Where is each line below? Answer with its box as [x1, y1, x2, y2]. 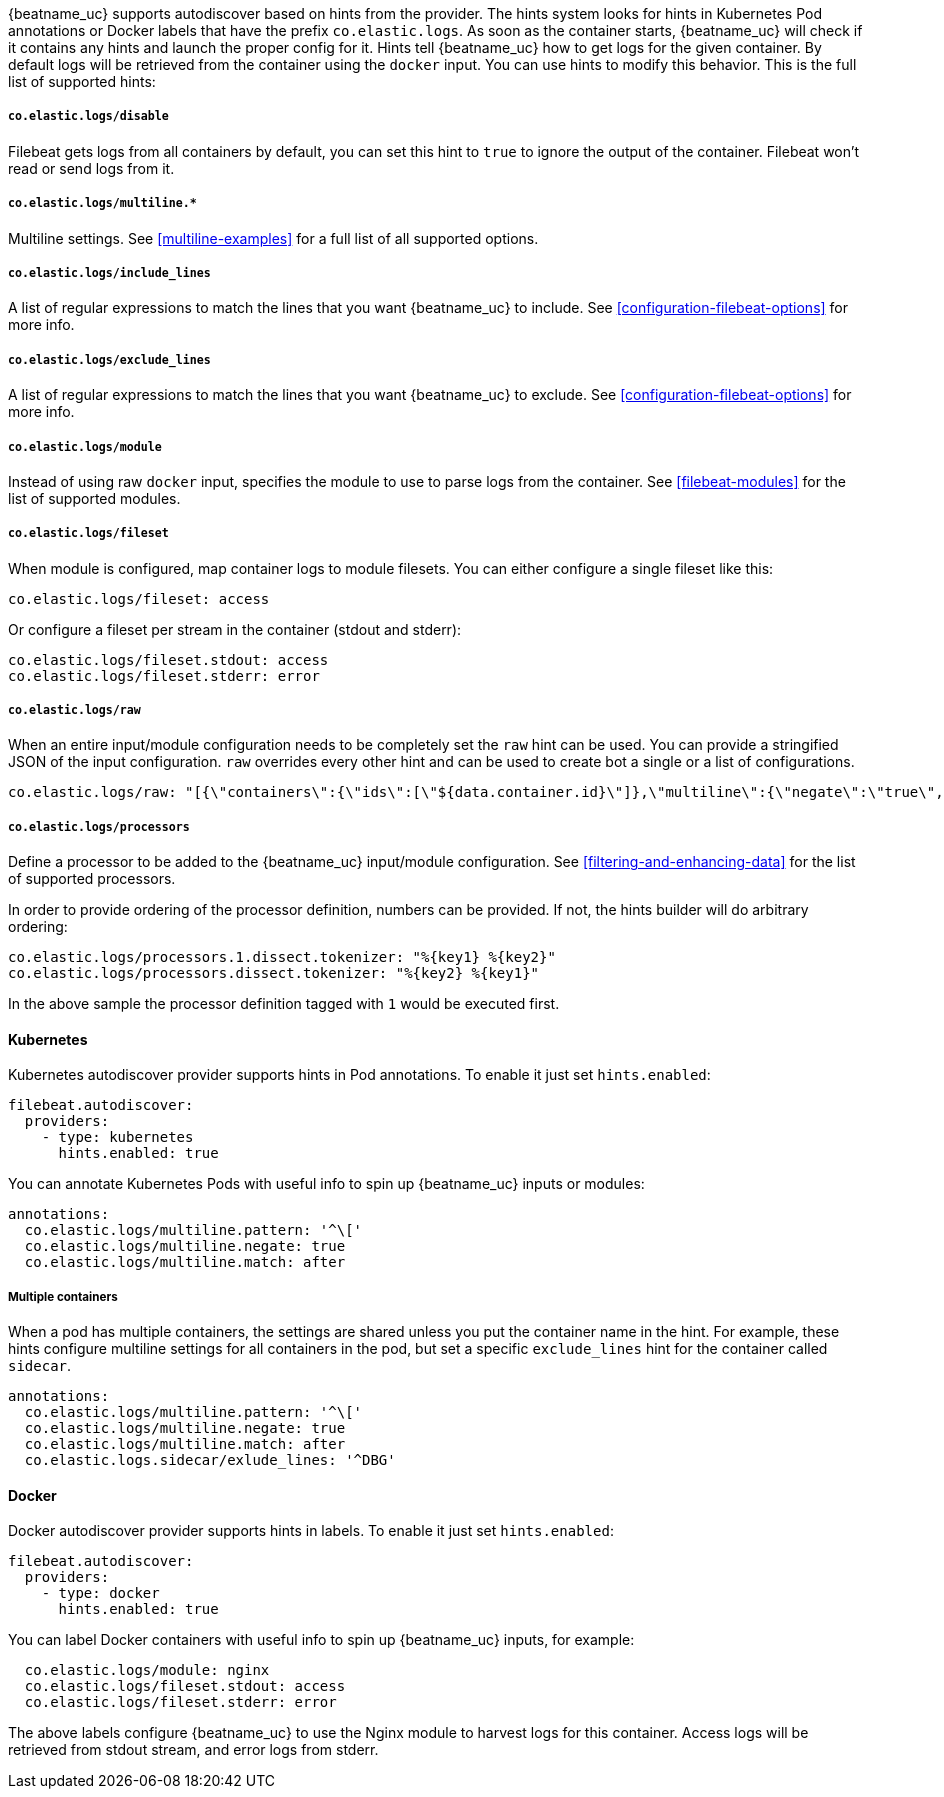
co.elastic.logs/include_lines [8, 265, 211, 280]
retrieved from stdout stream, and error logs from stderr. [8, 1741, 379, 1759]
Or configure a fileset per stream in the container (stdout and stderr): [8, 620, 462, 638]
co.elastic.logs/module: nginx [24, 1662, 270, 1679]
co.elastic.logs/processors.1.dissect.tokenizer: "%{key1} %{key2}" [8, 949, 556, 966]
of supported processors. [8, 870, 176, 888]
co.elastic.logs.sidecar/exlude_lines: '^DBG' [24, 1452, 396, 1469]
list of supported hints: [8, 73, 156, 90]
